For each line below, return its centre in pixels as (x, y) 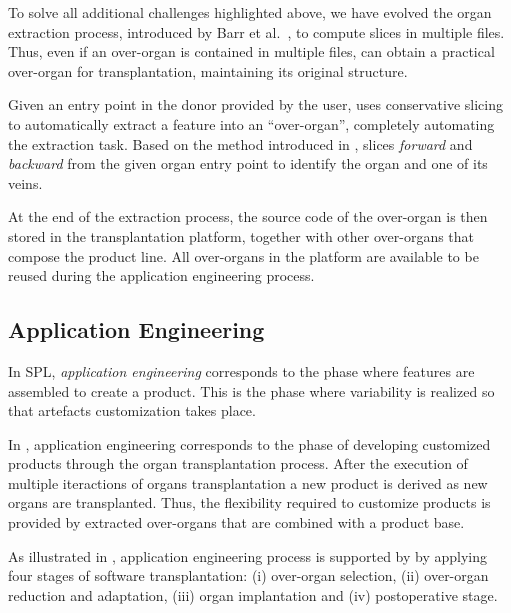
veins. (25, 182)
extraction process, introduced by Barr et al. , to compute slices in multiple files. (256, 31)
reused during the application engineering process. (161, 275)
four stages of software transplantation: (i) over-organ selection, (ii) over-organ (248, 575)
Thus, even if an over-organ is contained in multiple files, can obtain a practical (251, 51)
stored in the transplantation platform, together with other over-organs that (241, 235)
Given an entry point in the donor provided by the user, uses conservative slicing (255, 104)
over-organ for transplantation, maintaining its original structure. (208, 70)
